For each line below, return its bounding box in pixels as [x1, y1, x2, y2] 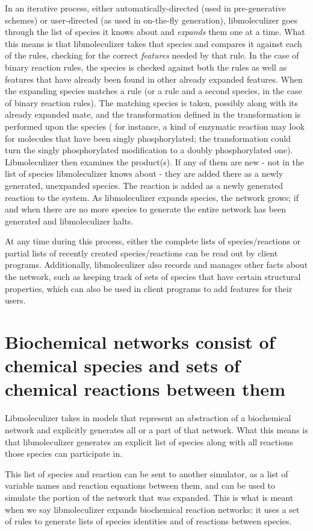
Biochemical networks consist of [5, 329, 275, 354]
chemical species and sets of [5, 353, 240, 378]
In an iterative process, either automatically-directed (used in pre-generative [5, 2, 286, 14]
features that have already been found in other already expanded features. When [5, 72, 303, 85]
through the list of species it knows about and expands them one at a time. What [5, 25, 305, 38]
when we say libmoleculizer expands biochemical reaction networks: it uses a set [5, 503, 300, 515]
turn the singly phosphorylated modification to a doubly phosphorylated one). [5, 144, 293, 156]
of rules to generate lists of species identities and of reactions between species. [5, 515, 292, 527]
